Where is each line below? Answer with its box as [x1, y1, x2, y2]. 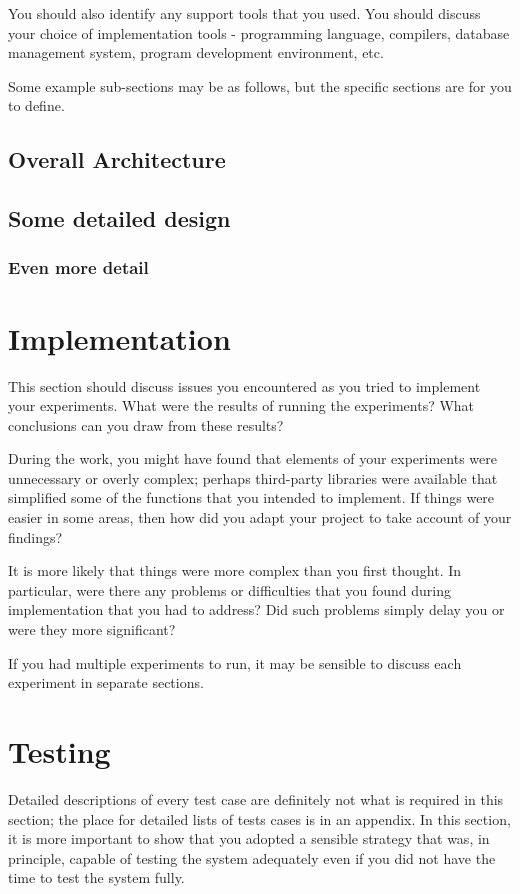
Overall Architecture [8, 144, 226, 175]
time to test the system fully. [8, 867, 185, 888]
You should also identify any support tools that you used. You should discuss [8, 3, 481, 23]
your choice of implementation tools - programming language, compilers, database [8, 22, 510, 43]
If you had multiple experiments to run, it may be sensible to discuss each [8, 652, 462, 673]
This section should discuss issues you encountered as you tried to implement [8, 375, 481, 396]
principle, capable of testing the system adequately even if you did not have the [8, 847, 496, 868]
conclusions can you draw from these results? [8, 414, 284, 435]
